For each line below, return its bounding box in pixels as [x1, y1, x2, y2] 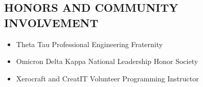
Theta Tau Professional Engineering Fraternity [16, 38, 163, 49]
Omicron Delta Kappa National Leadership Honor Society [16, 56, 198, 67]
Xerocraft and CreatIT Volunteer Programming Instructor [16, 73, 199, 83]
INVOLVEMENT [4, 14, 99, 30]
